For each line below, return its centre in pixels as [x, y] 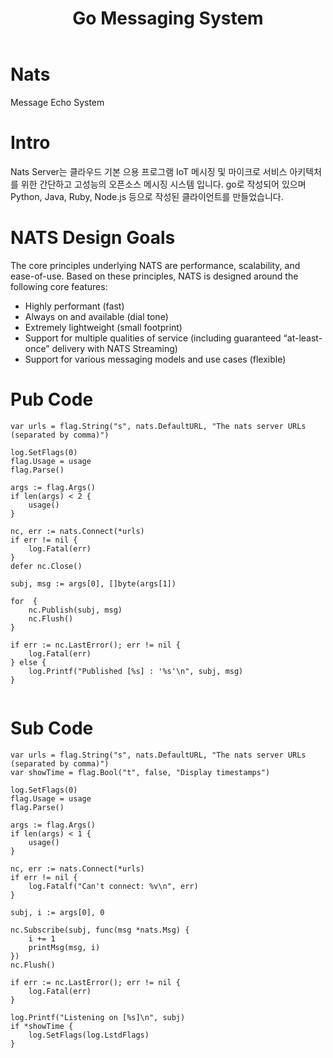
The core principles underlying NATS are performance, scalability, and [155, 265]
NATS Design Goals [93, 238]
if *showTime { [42, 1026]
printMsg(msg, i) [64, 947]
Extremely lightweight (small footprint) [103, 327]
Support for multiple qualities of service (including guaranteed [153, 338]
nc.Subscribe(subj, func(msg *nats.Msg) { [100, 930]
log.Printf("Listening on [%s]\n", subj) [98, 1017]
